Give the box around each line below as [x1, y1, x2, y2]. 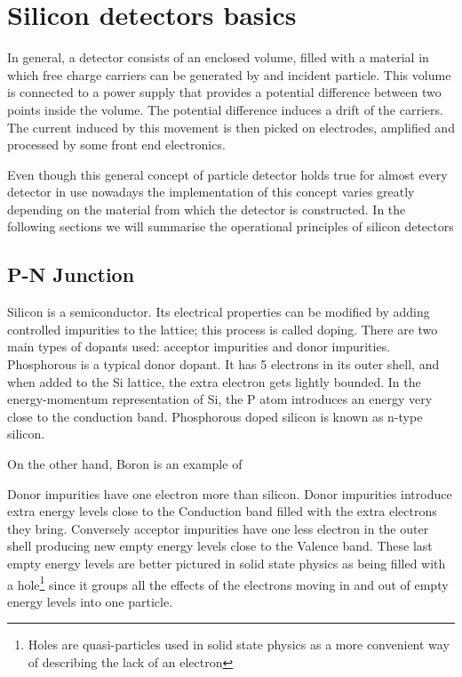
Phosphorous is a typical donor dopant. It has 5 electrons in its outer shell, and [7, 355, 440, 374]
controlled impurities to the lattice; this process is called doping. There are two [7, 319, 438, 338]
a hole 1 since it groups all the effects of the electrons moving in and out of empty [7, 572, 449, 593]
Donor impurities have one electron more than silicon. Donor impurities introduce [7, 484, 452, 503]
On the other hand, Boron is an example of [7, 455, 243, 473]
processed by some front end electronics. [7, 135, 226, 154]
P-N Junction [7, 261, 135, 288]
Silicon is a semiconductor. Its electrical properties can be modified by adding [7, 302, 430, 321]
